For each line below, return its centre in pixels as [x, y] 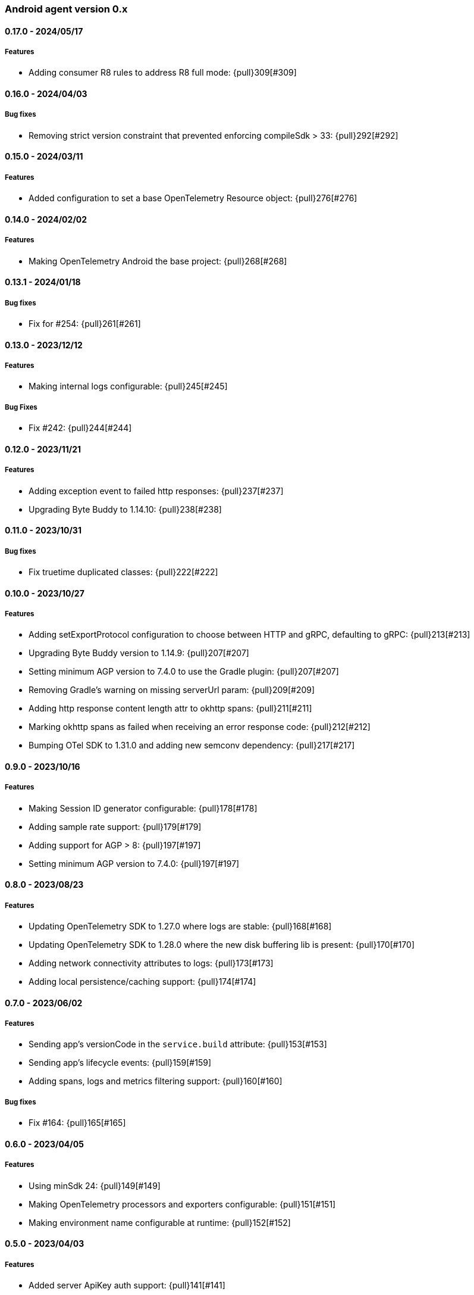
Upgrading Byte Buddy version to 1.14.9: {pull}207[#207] [139, 653]
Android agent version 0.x [66, 9]
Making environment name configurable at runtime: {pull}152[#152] [160, 1222]
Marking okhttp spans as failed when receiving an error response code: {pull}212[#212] [200, 727]
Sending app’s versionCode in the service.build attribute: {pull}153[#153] [178, 1044]
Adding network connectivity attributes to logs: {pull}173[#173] [151, 963]
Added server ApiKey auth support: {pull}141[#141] [127, 1285]
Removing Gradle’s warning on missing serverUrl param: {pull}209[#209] [172, 690]
